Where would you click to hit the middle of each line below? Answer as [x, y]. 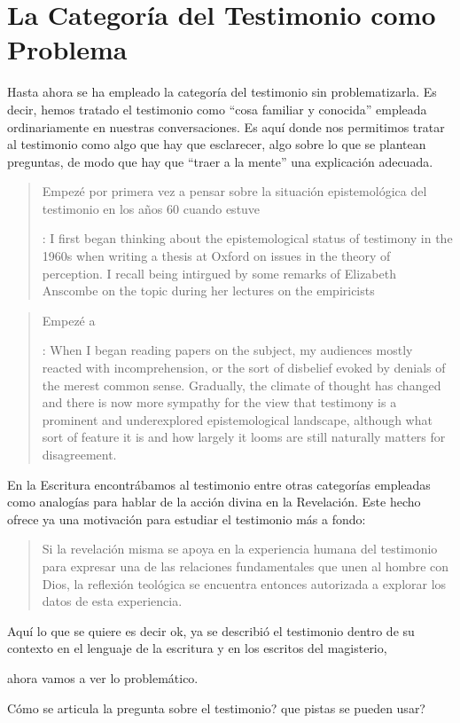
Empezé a [69, 320]
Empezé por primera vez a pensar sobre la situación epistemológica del [234, 191]
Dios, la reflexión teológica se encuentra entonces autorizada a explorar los [244, 583]
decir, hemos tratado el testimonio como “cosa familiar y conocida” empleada [217, 109]
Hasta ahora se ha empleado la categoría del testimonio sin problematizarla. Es [222, 92]
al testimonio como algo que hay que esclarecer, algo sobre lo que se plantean [217, 144]
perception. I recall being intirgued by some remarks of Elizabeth [219, 273]
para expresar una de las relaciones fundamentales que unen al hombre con [246, 566]
